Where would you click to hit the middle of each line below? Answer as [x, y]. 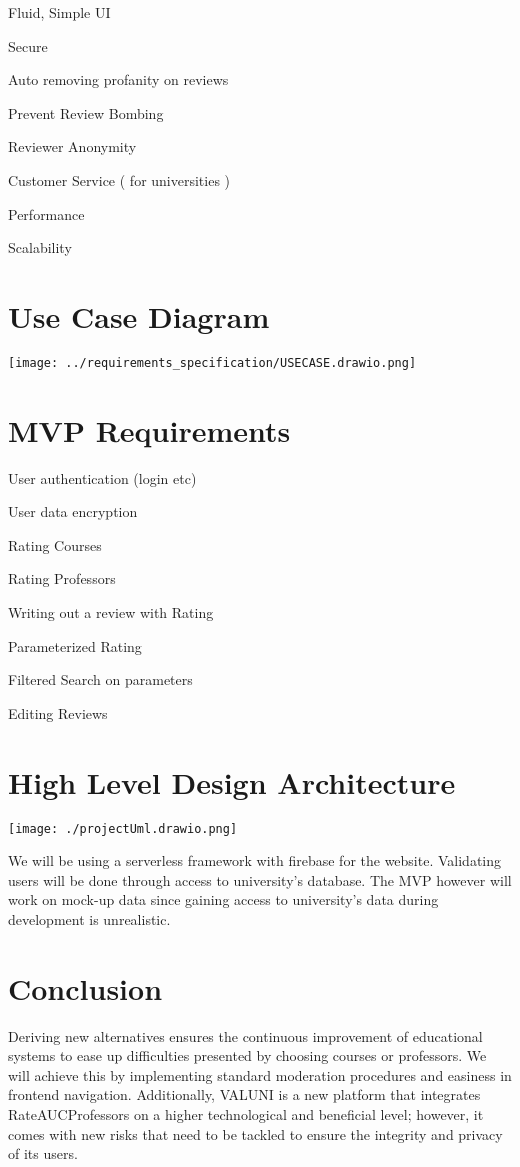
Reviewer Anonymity [72, 146]
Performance [46, 213]
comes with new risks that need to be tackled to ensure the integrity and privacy [255, 1133]
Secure [28, 45]
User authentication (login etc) [102, 477]
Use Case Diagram [139, 315]
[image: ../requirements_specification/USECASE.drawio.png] [212, 362]
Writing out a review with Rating [111, 612]
